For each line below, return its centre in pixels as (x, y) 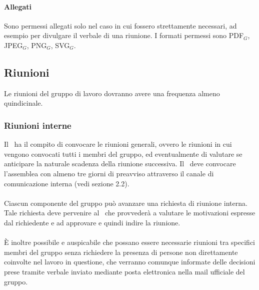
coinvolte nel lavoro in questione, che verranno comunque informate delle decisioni (130, 262)
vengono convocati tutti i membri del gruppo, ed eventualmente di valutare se (123, 154)
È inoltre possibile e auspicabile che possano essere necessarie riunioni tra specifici (130, 242)
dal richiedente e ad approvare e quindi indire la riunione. (92, 222)
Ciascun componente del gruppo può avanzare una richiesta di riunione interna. (126, 203)
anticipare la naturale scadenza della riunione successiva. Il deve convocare (120, 164)
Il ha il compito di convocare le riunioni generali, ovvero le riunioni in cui (118, 144)
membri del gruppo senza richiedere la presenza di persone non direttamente (121, 252)
